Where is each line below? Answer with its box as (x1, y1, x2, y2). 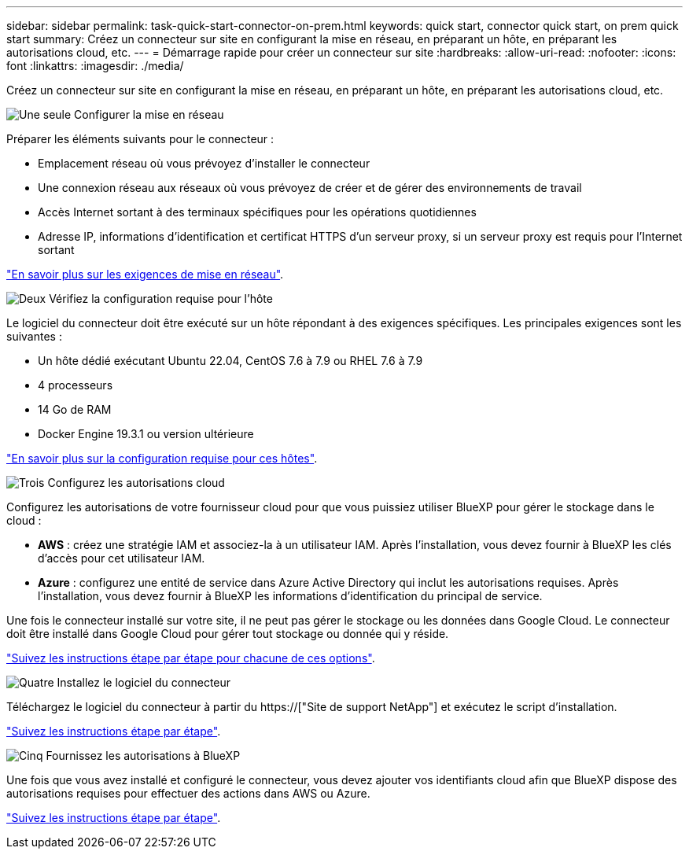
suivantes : (6, 330, 62, 343)
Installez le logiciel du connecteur (57, 676, 231, 689)
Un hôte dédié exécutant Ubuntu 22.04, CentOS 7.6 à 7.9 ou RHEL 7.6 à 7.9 (38, 354, 423, 367)
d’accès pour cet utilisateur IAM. (38, 551, 205, 565)
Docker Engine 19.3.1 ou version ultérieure (38, 427, 254, 440)
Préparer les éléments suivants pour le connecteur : (6, 132, 274, 146)
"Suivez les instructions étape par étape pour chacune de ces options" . (6, 651, 375, 665)
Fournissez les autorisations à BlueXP (46, 749, 241, 762)
